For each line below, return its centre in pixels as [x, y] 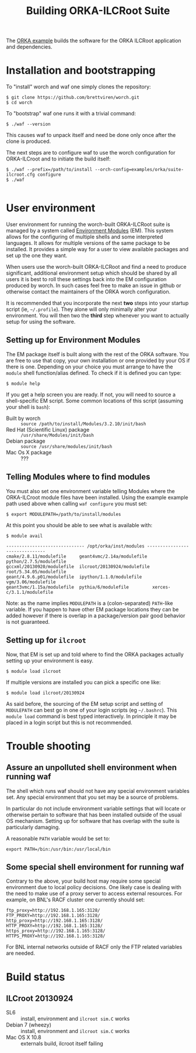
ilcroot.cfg [20, 175]
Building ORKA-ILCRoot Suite [98, 11]
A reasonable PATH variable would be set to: [58, 838]
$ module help [23, 384]
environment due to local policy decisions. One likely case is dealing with [94, 887]
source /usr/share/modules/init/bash [66, 446]
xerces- [161, 587]
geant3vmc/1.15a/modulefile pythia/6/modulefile [68, 587]
